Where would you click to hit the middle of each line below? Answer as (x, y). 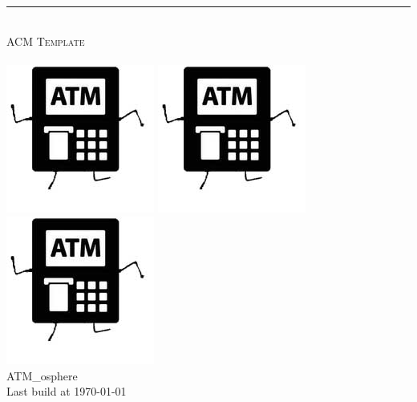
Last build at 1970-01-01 (67, 391)
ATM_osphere (42, 375)
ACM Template (46, 41)
